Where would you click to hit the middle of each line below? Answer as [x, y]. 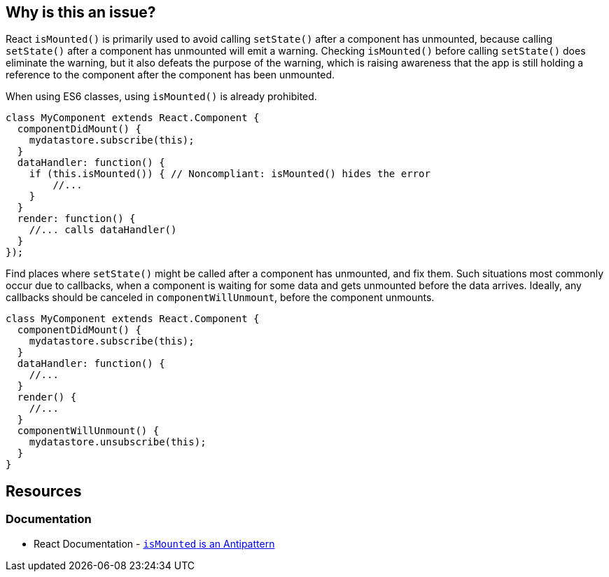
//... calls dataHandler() [103, 230]
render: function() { [76, 219]
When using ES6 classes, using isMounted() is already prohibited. [161, 97]
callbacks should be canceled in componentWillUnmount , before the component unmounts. [220, 298]
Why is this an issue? [81, 12]
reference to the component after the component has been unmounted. [170, 75]
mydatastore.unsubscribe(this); [118, 442]
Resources [44, 491]
